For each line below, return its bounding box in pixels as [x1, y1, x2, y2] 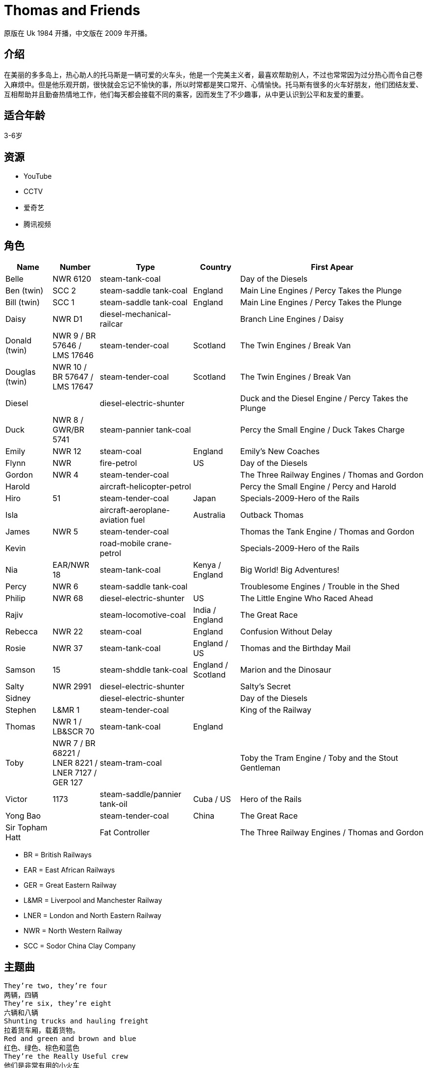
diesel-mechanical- [100, 309, 172, 319]
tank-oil [100, 799, 127, 809]
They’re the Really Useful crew [4, 1052, 128, 1060]
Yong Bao [5, 811, 41, 821]
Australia [193, 510, 226, 520]
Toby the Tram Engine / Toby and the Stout [240, 753, 399, 763]
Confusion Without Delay [240, 627, 332, 637]
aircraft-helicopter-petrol [100, 482, 191, 492]
